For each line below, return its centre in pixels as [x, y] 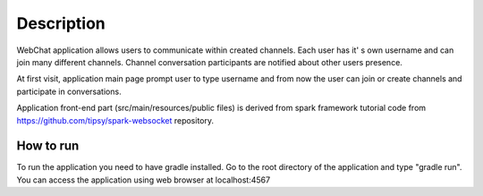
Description [61, 23]
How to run [48, 146]
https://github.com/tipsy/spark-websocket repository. [115, 120]
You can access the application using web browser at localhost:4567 [144, 180]
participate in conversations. [69, 91]
